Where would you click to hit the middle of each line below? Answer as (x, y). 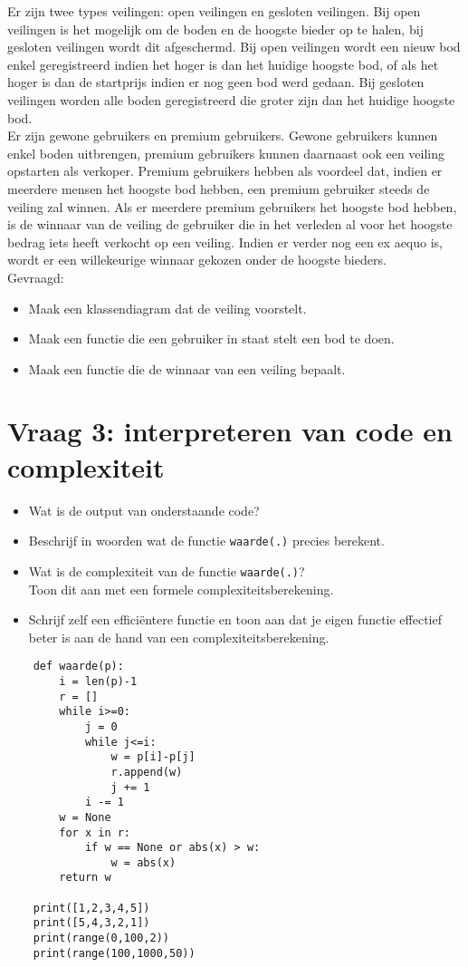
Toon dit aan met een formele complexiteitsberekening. (181, 589)
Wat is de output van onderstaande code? (144, 510)
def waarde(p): (78, 667)
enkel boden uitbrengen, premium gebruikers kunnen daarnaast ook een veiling (226, 153)
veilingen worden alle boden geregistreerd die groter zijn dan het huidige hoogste (231, 99)
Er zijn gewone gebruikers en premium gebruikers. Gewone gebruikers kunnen (223, 135)
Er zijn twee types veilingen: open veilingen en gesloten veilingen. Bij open (214, 11)
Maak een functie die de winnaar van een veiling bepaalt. (187, 368)
